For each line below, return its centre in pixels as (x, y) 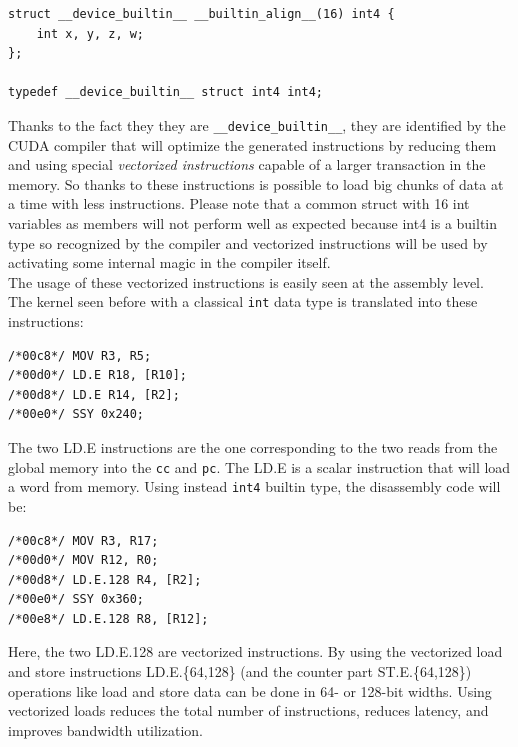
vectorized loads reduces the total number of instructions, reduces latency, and (248, 710)
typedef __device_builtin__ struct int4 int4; (165, 92)
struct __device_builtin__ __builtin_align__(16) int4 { (201, 14)
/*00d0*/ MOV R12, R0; (83, 560)
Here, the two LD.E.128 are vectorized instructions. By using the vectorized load (255, 651)
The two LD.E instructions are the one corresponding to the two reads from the (253, 447)
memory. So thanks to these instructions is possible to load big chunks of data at (256, 183)
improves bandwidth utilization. (105, 729)
